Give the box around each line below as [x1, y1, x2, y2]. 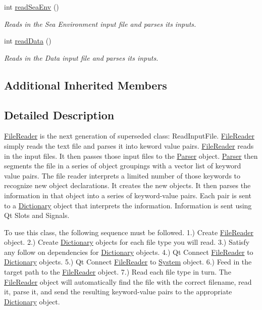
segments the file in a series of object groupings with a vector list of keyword [4, 160, 241, 171]
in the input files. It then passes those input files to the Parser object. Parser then [4, 150, 258, 161]
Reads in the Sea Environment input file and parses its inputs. [4, 18, 196, 29]
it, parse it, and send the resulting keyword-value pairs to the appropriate [4, 286, 232, 297]
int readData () [4, 35, 51, 46]
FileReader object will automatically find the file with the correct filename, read [4, 276, 252, 287]
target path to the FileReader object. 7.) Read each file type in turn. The [4, 267, 231, 277]
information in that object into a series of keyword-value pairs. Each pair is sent [4, 190, 251, 200]
